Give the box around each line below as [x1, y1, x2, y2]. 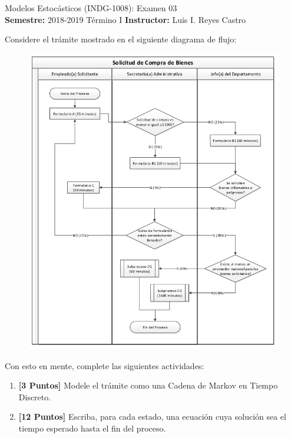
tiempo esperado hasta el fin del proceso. [18, 422, 166, 434]
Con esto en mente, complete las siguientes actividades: [5, 359, 204, 371]
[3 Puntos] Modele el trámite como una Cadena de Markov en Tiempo [18, 379, 278, 391]
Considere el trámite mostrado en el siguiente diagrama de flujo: [5, 33, 237, 45]
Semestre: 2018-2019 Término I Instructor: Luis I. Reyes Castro [5, 13, 246, 25]
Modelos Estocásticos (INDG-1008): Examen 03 [5, 2, 177, 14]
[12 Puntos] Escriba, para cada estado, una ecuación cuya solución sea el [18, 410, 286, 423]
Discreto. [18, 390, 51, 403]
